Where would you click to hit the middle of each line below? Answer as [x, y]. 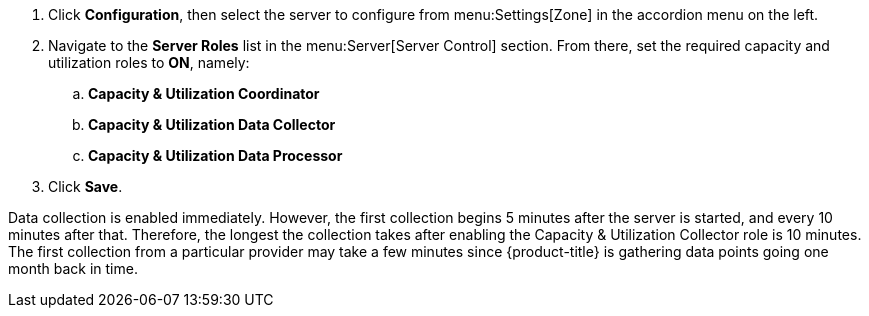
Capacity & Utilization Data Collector [212, 124]
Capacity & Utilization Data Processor [215, 155]
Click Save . [85, 186]
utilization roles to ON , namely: [149, 62]
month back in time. [73, 268]
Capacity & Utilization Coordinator [204, 93]
